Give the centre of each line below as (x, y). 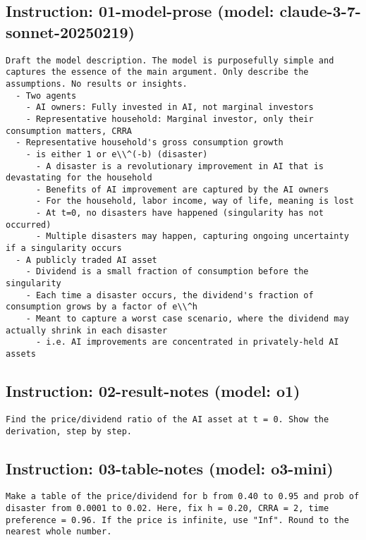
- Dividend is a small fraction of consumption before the (167, 272)
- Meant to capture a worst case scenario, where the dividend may (187, 319)
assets (21, 354)
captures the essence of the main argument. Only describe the (157, 72)
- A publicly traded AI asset (86, 260)
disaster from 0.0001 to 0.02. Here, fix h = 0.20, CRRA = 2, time (167, 509)
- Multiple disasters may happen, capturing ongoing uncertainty (192, 237)
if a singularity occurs (64, 248)
